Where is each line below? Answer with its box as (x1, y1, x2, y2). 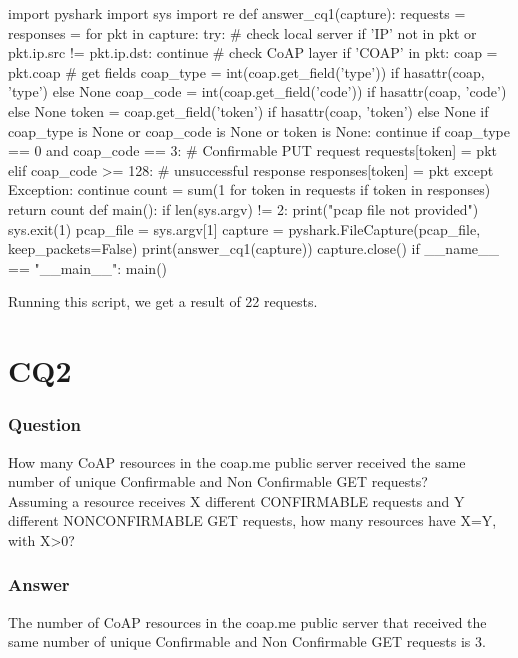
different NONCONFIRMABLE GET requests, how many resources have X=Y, (8, 510, 497, 531)
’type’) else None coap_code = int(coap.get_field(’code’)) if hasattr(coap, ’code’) (8, 81, 507, 102)
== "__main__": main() (8, 257, 168, 278)
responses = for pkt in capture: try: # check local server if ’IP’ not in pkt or (8, 22, 477, 43)
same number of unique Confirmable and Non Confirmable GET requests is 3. (8, 631, 486, 652)
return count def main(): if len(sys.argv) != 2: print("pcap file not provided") (8, 198, 479, 219)
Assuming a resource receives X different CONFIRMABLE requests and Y (8, 490, 465, 511)
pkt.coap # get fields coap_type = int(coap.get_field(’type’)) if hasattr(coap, (8, 61, 485, 82)
